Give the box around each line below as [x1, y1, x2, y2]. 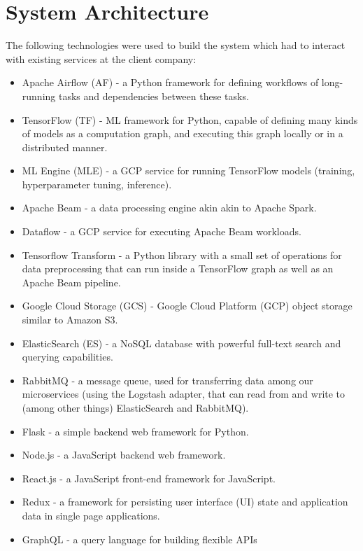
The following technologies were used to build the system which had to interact [6, 38, 346, 53]
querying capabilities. [22, 349, 113, 364]
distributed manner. [22, 139, 108, 154]
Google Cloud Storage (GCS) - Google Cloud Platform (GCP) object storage [22, 298, 353, 313]
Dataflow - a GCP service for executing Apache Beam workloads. [22, 224, 301, 239]
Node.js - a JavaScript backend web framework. [22, 447, 226, 462]
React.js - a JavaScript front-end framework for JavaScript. [22, 470, 276, 485]
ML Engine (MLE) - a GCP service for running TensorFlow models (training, [22, 163, 355, 178]
